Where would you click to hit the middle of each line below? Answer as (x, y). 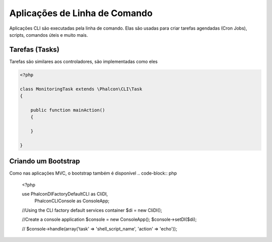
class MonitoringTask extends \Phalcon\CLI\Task (81, 89)
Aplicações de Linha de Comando (81, 13)
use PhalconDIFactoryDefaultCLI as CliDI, (65, 194)
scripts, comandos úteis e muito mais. (49, 35)
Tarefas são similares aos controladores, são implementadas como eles (84, 61)
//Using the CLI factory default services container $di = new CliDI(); (92, 210)
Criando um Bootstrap (45, 161)
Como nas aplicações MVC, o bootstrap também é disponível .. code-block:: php (93, 173)
